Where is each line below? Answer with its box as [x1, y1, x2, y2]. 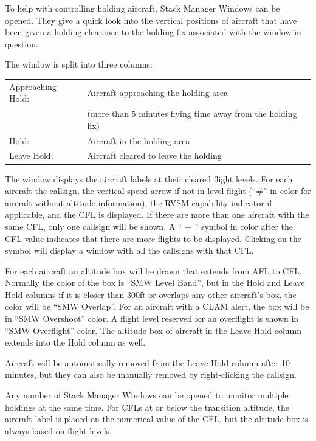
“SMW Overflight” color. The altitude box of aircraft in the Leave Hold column [5, 324, 302, 336]
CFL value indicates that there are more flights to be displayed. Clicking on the [5, 232, 301, 245]
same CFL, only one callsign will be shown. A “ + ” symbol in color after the [5, 220, 294, 232]
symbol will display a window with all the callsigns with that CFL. [5, 244, 254, 257]
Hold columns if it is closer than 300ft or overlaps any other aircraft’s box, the [5, 288, 297, 300]
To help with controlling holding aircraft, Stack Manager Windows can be [5, 2, 280, 14]
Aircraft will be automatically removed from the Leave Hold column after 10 [5, 356, 290, 369]
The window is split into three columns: [5, 58, 153, 71]
